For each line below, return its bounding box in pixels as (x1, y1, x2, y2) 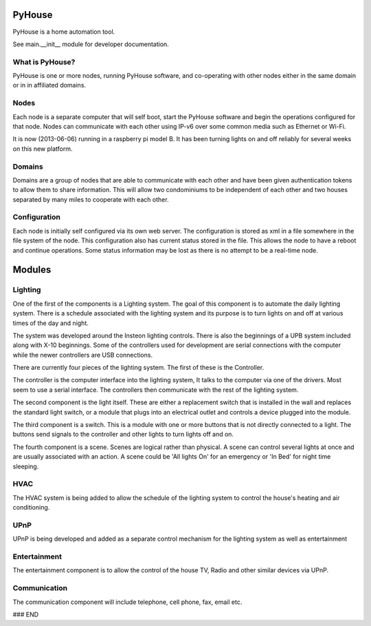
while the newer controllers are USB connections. (12, 351, 153, 359)
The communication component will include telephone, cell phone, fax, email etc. (12, 598, 243, 606)
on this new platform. (12, 145, 73, 153)
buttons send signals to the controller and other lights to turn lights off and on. (12, 430, 234, 439)
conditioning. (12, 503, 50, 512)
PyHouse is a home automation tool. (12, 28, 115, 36)
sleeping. (12, 462, 39, 470)
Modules (12, 264, 52, 275)
